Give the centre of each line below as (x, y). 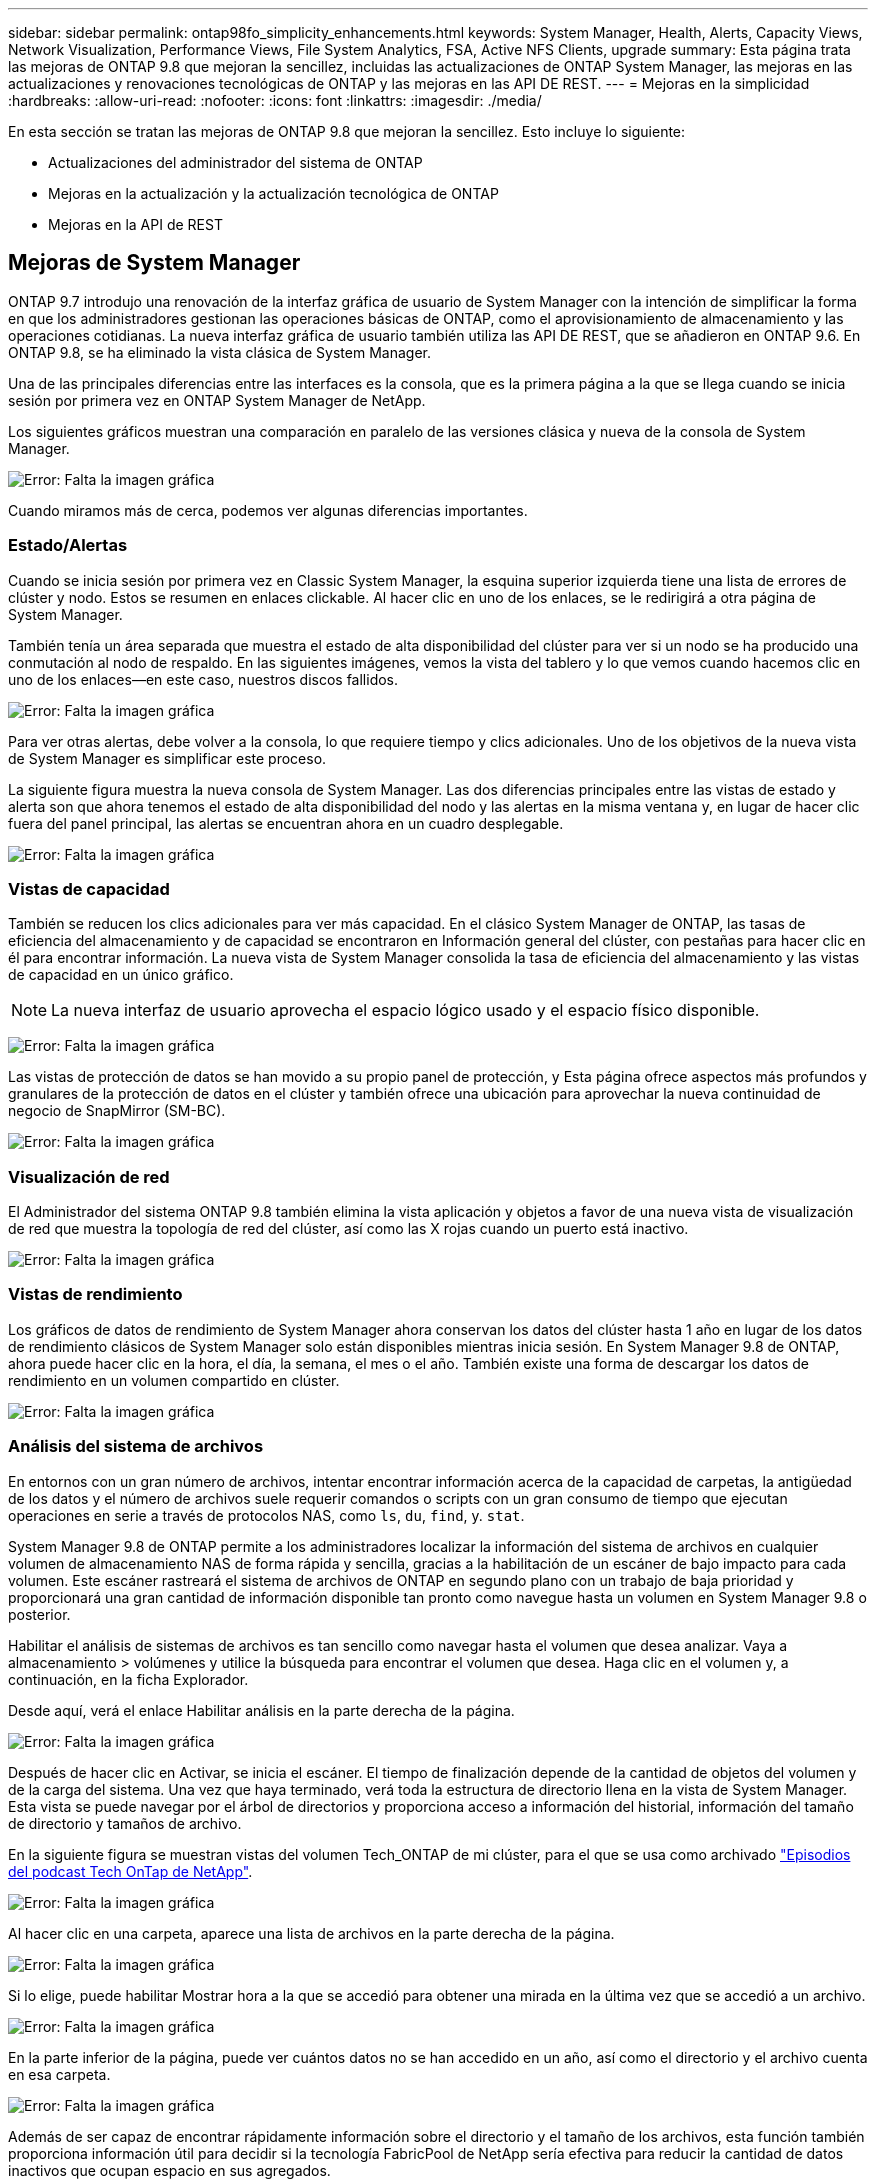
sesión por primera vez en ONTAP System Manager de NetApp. (217, 400)
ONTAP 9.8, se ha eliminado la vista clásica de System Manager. (219, 352)
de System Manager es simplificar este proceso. (167, 758)
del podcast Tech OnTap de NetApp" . (130, 1871)
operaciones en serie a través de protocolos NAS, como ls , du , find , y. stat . (266, 1515)
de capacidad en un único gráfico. (121, 975)
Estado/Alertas (68, 545)
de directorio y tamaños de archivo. (125, 1823)
